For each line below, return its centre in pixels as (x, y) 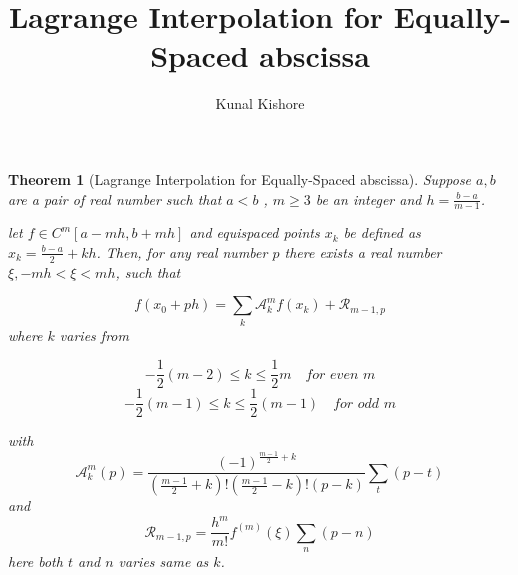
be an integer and (368, 198)
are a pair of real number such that (115, 198)
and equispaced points (254, 232)
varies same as (163, 561)
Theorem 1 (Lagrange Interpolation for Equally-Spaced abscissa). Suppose (240, 178)
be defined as (382, 232)
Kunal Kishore (260, 103)
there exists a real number (363, 251)
